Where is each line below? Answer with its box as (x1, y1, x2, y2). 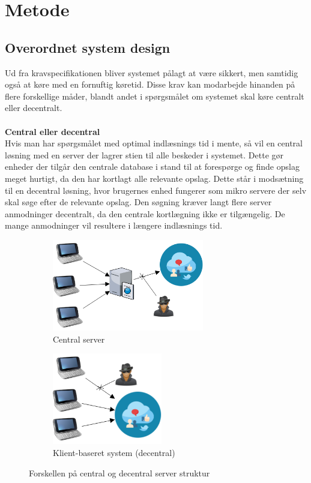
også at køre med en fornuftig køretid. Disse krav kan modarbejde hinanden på (5, 78, 295, 91)
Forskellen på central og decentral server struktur (29, 466, 210, 479)
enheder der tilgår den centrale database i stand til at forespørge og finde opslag (5, 160, 300, 173)
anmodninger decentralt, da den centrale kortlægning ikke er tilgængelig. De (5, 207, 285, 220)
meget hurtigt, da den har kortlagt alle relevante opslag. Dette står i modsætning (5, 172, 304, 184)
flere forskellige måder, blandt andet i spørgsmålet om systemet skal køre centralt (5, 89, 304, 102)
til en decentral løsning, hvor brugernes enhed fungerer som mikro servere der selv (5, 184, 307, 196)
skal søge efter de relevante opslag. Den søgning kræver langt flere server (5, 196, 272, 208)
